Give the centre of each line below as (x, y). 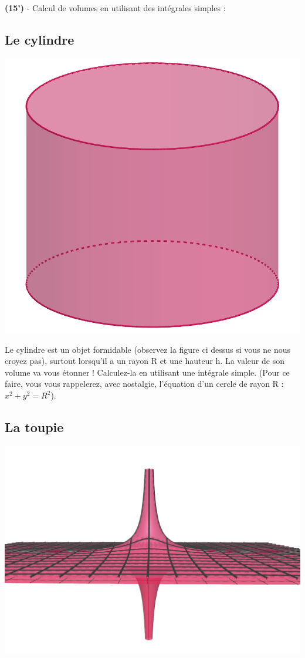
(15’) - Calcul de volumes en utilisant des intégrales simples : (115, 8)
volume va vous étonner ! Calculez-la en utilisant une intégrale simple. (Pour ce (147, 372)
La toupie (34, 427)
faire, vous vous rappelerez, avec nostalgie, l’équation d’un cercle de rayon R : (144, 384)
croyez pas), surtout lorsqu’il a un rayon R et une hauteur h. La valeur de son (145, 361)
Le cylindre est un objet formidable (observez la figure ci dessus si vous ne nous (148, 349)
